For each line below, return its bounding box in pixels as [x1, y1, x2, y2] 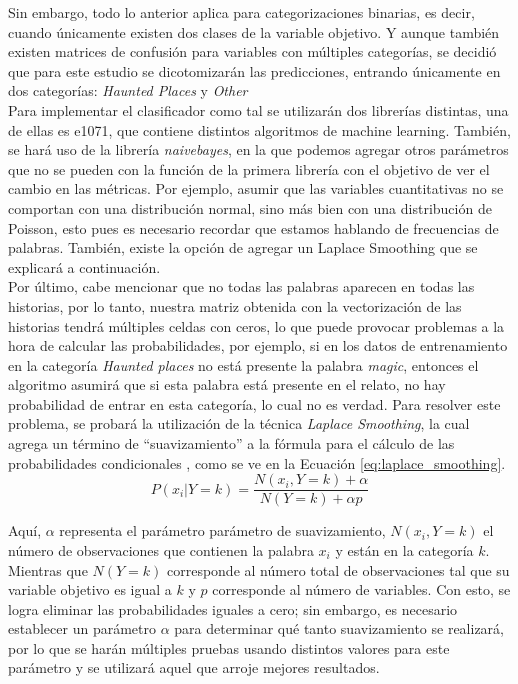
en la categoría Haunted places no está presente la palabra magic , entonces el [8, 354, 479, 375]
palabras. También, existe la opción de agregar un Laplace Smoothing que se [8, 237, 478, 258]
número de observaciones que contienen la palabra [8, 539, 314, 560]
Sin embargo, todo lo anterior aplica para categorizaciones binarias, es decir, [8, 2, 475, 22]
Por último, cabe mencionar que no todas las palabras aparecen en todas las [8, 276, 475, 297]
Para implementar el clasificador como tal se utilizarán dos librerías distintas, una [8, 99, 509, 120]
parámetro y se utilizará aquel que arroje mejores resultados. [8, 657, 380, 678]
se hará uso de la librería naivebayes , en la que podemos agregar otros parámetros [8, 139, 509, 160]
